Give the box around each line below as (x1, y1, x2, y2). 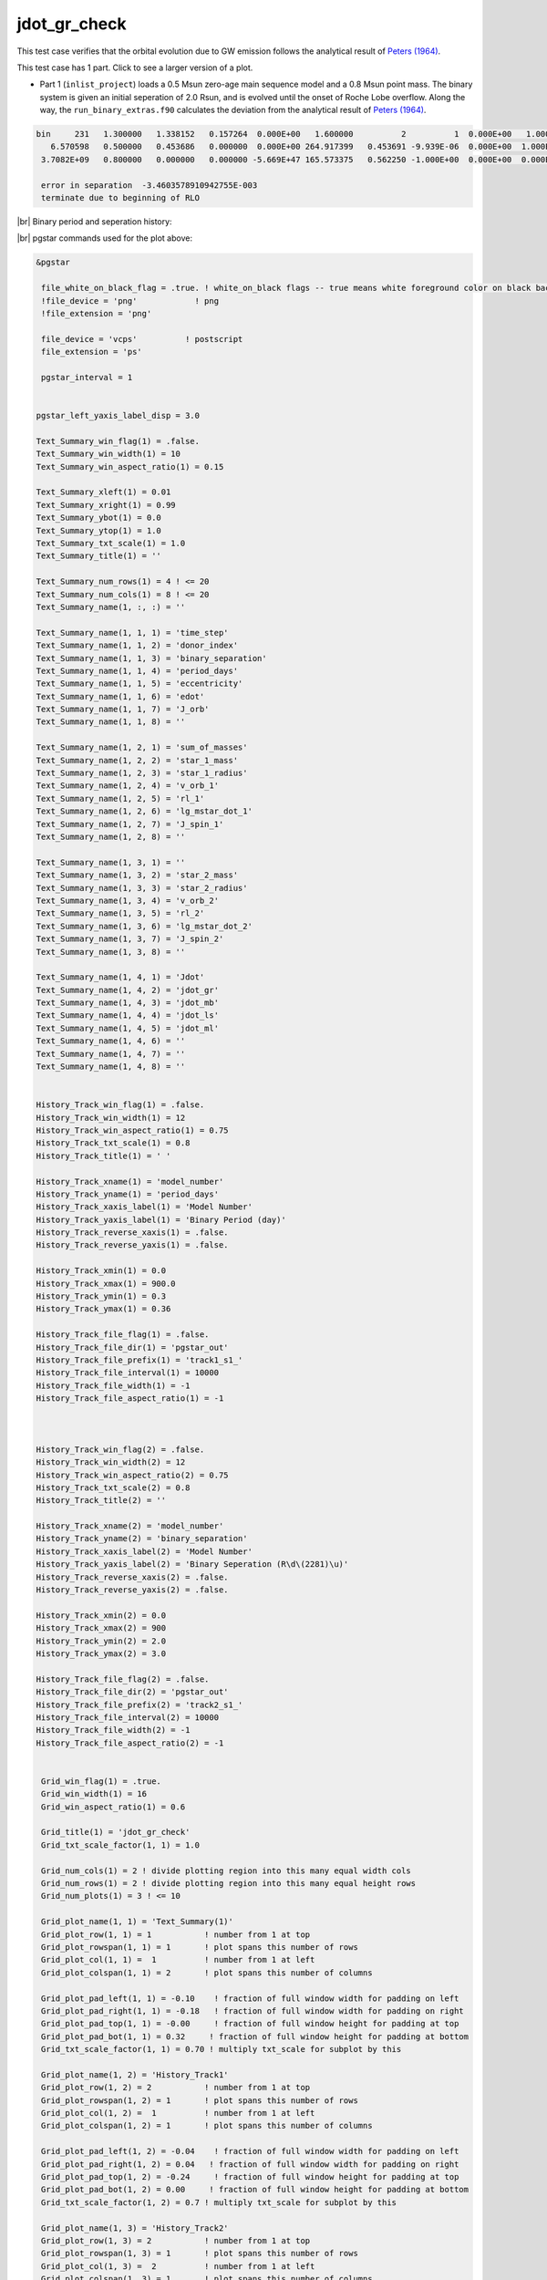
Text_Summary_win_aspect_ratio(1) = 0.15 (36, 461, 224, 472)
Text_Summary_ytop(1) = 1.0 (36, 525, 161, 535)
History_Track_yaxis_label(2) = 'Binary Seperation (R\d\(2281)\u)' (36, 1560, 349, 1570)
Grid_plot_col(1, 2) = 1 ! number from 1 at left (41, 2108, 315, 2119)
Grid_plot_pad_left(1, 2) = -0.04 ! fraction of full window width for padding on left (41, 2146, 459, 2157)
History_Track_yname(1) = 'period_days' (36, 1188, 219, 1199)
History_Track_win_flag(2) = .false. (36, 1444, 205, 1455)
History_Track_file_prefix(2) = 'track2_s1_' (36, 1699, 243, 1710)
